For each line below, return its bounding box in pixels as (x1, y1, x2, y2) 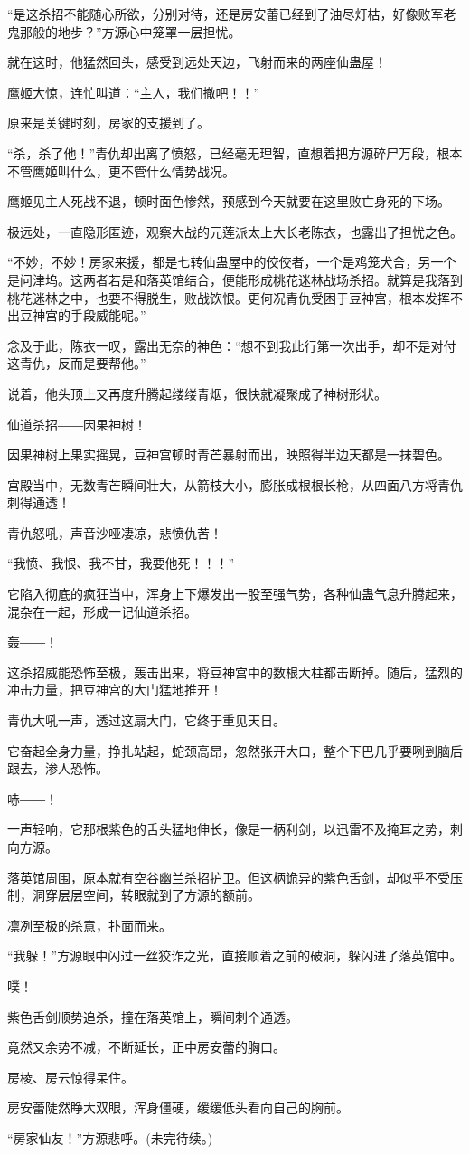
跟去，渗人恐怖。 (7, 759, 108, 778)
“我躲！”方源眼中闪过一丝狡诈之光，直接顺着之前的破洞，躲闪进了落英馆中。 (7, 946, 463, 965)
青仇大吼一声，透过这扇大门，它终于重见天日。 (7, 711, 286, 730)
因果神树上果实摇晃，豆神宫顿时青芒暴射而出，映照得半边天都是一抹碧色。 (7, 445, 450, 464)
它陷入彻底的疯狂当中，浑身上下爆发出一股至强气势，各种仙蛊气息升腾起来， (7, 584, 463, 603)
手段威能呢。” (70, 306, 146, 325)
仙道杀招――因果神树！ (7, 414, 146, 433)
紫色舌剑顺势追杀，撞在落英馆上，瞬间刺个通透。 (7, 1007, 298, 1026)
